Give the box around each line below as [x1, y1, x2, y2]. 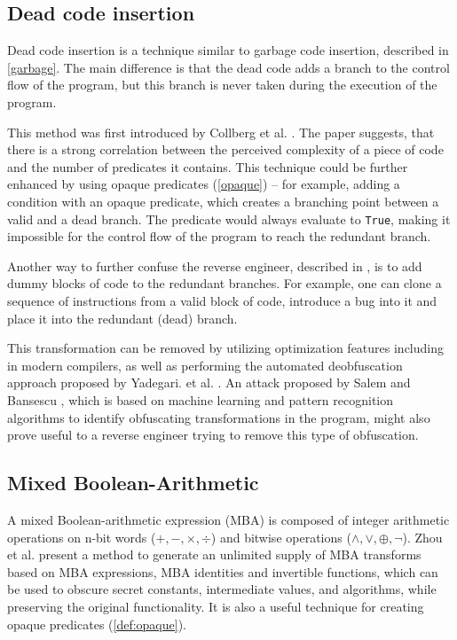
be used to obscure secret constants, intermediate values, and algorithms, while [7, 580, 437, 598]
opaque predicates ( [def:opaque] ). [7, 614, 186, 633]
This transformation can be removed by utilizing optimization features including [7, 339, 444, 357]
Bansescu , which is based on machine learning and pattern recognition [7, 390, 394, 409]
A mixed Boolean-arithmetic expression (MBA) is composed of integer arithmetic [7, 510, 450, 528]
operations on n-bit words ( [7, 527, 156, 546]
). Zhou [402, 527, 443, 546]
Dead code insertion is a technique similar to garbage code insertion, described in [7, 41, 449, 59]
